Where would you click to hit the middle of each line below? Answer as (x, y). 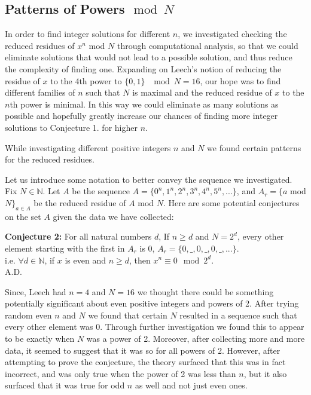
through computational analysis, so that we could (208, 45)
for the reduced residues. (50, 159)
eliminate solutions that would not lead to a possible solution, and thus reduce (149, 57)
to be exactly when (40, 339)
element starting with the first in (65, 248)
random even (28, 315)
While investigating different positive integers (88, 147)
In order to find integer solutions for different (88, 34)
